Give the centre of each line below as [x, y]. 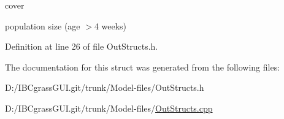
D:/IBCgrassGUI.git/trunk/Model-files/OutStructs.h [105, 87]
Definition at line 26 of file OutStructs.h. [82, 46]
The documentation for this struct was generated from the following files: [143, 67]
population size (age [43, 25]
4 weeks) [110, 25]
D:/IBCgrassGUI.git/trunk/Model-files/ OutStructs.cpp [109, 108]
